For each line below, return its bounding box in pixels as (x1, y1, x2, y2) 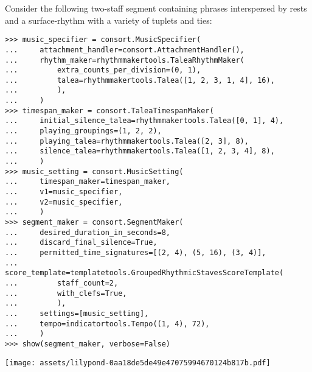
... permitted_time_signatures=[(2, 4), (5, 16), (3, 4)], (5, 248, 266, 257)
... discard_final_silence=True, (5, 238, 158, 247)
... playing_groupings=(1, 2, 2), (5, 127, 162, 136)
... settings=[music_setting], (5, 309, 149, 318)
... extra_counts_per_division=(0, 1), (5, 66, 201, 75)
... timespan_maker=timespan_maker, (5, 177, 171, 186)
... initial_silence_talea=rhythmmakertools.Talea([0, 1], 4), (5, 116, 284, 125)
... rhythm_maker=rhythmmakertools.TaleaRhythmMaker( (5, 55, 244, 65)
